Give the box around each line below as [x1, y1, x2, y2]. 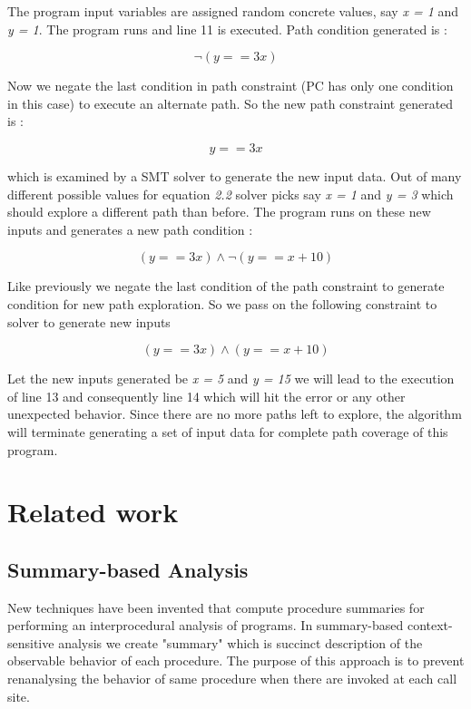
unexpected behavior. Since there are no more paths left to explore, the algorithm [7, 404, 462, 423]
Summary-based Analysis [7, 555, 249, 583]
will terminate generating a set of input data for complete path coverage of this [7, 422, 448, 441]
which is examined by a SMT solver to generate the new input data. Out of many [7, 166, 462, 185]
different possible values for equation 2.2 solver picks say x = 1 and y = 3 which [7, 184, 454, 203]
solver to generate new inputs [7, 312, 171, 331]
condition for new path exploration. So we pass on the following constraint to [7, 294, 437, 313]
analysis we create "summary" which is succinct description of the [58, 633, 423, 652]
